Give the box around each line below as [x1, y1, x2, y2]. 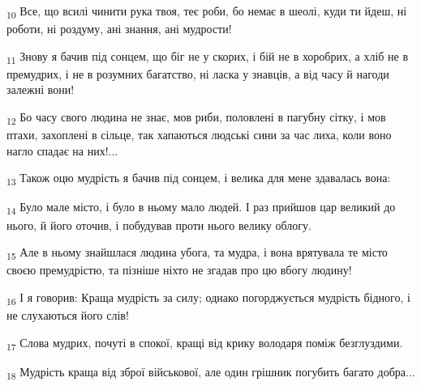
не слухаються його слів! [6, 307, 129, 324]
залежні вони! [6, 81, 75, 98]
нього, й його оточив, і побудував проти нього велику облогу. [6, 216, 311, 233]
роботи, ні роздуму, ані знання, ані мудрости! [6, 20, 232, 37]
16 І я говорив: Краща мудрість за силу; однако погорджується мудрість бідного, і [6, 288, 410, 308]
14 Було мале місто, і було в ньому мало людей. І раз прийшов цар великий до [6, 198, 396, 218]
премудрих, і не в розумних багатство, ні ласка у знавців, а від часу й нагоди [6, 65, 389, 82]
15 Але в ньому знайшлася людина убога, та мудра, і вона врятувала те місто [6, 244, 388, 262]
